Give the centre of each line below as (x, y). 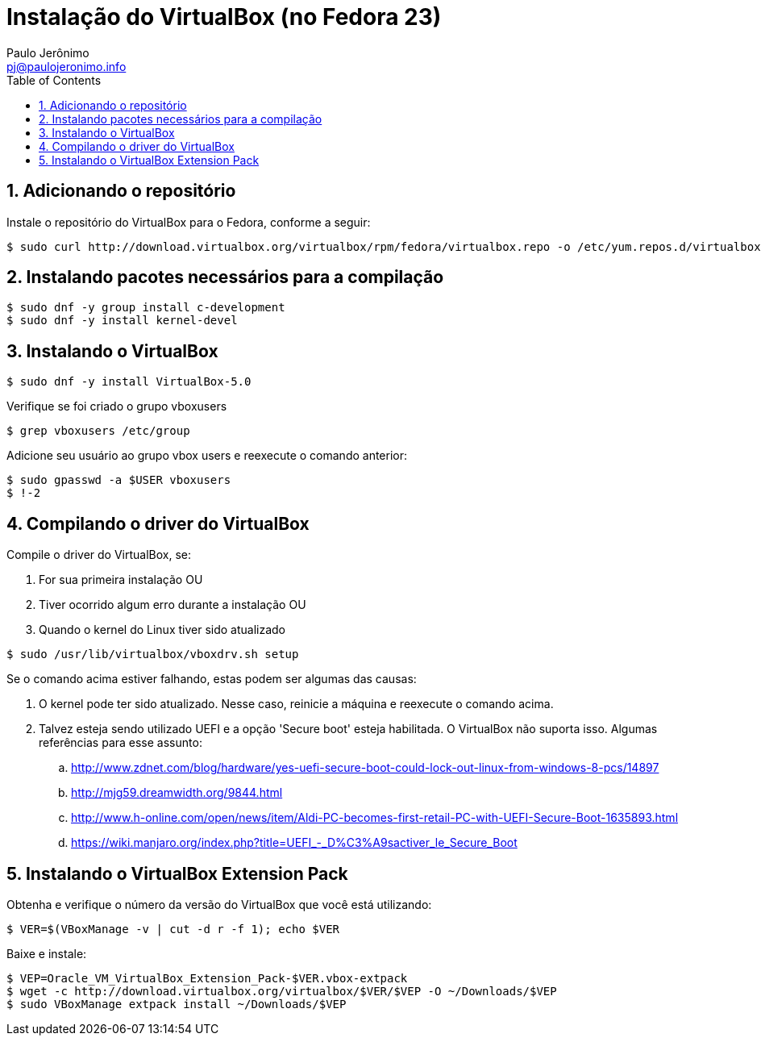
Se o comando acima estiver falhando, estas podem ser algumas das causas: (212, 679)
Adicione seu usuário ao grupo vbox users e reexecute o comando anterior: (207, 456)
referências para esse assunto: (121, 743)
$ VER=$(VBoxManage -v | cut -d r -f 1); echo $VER (173, 929)
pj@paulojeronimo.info (67, 66)
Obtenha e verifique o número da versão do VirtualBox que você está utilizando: (219, 904)
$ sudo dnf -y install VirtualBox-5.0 (129, 382)
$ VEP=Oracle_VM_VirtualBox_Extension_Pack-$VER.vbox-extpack (207, 978)
